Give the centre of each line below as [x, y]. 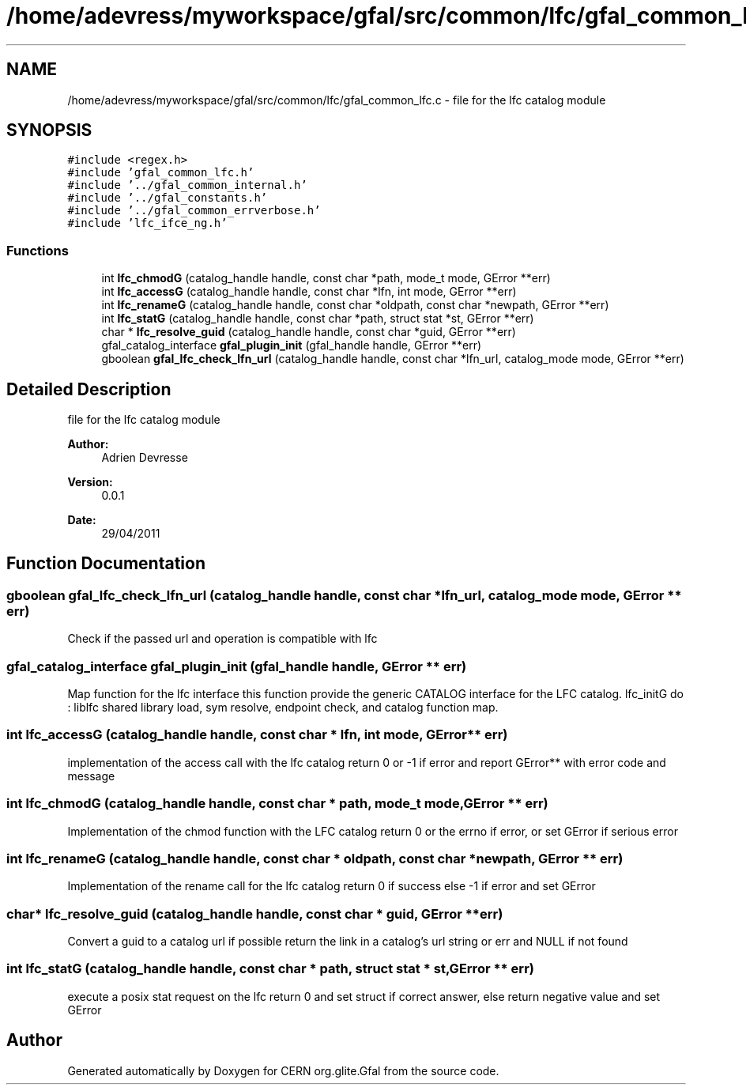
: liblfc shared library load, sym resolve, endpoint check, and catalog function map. [283, 707]
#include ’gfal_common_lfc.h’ [161, 173]
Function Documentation [106, 564]
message [91, 776]
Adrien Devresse [145, 458]
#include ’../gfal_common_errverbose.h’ [194, 211]
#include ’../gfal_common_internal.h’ [187, 185]
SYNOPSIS [49, 130]
